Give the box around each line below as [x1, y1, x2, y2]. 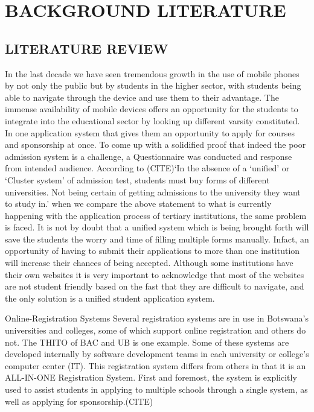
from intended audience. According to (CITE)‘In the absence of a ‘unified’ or [5, 162, 290, 174]
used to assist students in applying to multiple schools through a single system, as [5, 383, 308, 396]
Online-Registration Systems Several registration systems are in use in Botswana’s [5, 312, 309, 325]
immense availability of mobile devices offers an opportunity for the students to [5, 103, 298, 115]
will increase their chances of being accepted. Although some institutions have [5, 256, 293, 269]
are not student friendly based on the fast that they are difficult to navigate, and [5, 280, 304, 293]
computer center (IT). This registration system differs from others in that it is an [5, 359, 306, 372]
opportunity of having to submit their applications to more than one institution [5, 244, 300, 257]
